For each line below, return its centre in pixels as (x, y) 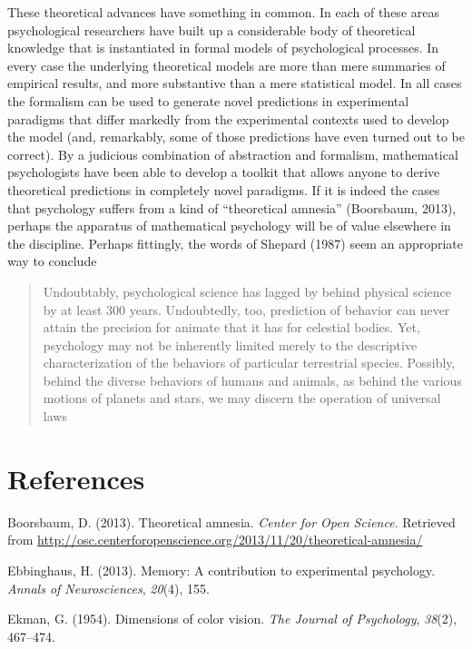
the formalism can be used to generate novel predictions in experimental (208, 100)
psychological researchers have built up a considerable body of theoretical (211, 29)
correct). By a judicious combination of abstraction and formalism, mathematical (233, 154)
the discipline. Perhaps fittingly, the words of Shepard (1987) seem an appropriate (236, 243)
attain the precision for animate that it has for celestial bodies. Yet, (231, 327)
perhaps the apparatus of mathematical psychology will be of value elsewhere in (229, 226)
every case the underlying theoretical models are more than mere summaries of (226, 65)
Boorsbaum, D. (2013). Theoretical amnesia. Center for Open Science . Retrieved (231, 521)
